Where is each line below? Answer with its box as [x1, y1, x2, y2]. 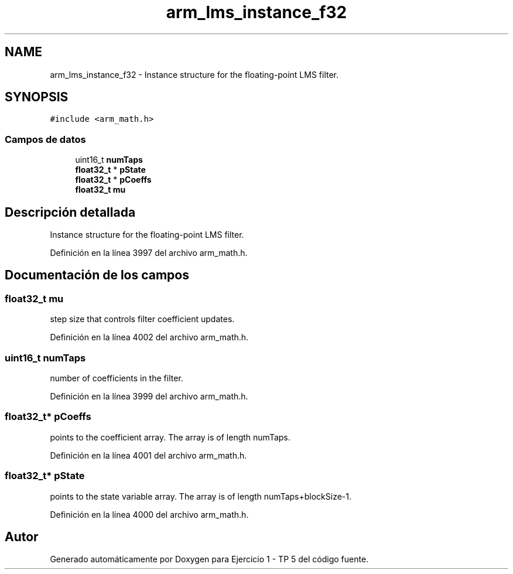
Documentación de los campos [5, 268, 189, 283]
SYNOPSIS [5, 90, 69, 105]
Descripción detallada [5, 204, 136, 220]
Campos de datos [5, 133, 86, 145]
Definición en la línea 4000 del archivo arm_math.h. [50, 509, 249, 520]
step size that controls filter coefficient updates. [50, 314, 235, 324]
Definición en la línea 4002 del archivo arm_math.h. [50, 332, 249, 343]
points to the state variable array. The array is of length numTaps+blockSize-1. [50, 491, 352, 501]
